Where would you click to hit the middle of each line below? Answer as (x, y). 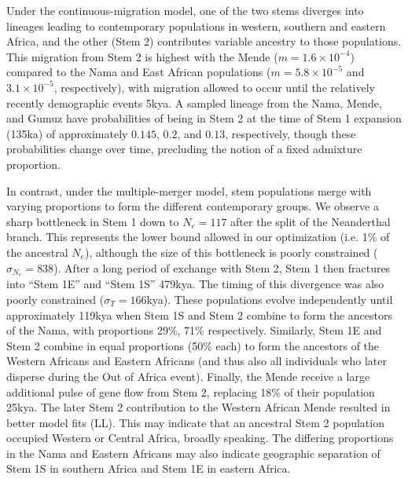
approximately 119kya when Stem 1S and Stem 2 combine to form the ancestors (200, 314)
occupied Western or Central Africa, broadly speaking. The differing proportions (200, 438)
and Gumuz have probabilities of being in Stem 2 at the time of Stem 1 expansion (204, 118)
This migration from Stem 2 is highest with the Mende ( (142, 56)
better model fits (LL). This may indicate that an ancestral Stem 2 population (195, 422)
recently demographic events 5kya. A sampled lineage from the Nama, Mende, (194, 102)
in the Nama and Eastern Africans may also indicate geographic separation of (193, 453)
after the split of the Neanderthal (311, 221)
